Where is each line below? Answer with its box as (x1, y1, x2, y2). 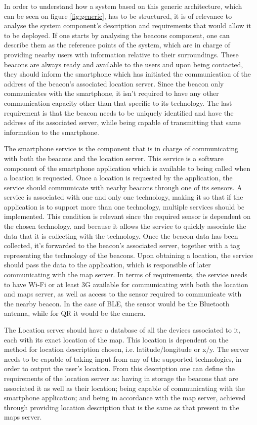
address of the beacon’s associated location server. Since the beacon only (4, 78, 224, 88)
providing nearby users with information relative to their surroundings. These (4, 49, 239, 59)
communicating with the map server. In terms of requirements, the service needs (4, 269, 248, 280)
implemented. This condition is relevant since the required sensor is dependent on (4, 211, 251, 221)
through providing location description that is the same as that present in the (4, 402, 239, 412)
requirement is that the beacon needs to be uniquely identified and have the (4, 107, 234, 118)
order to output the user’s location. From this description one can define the (4, 363, 235, 374)
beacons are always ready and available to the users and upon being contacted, (4, 59, 243, 69)
